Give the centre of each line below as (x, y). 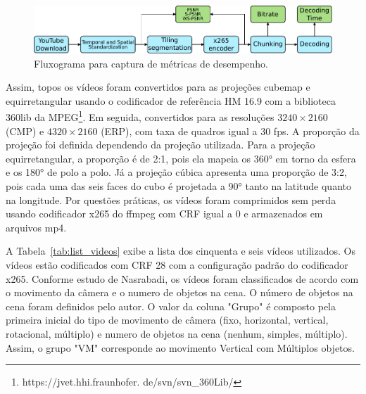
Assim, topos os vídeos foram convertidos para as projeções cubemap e (158, 87)
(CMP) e (25, 131)
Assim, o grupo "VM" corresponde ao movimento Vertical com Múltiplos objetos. (180, 347)
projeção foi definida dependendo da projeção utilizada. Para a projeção (160, 145)
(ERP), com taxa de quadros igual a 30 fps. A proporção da (230, 131)
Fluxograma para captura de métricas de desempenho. (151, 63)
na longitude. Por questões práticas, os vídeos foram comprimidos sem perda (171, 199)
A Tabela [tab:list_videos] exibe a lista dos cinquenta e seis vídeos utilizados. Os (181, 251)
